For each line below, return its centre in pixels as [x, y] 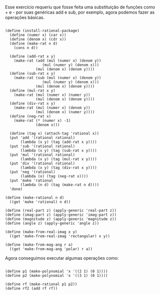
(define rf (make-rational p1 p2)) [41, 284]
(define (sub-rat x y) [32, 73]
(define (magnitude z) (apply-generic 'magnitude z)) [61, 219]
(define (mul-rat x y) [32, 91]
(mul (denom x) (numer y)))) [65, 112]
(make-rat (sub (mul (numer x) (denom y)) [58, 78]
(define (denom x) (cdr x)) [38, 39]
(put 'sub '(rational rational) [42, 146]
